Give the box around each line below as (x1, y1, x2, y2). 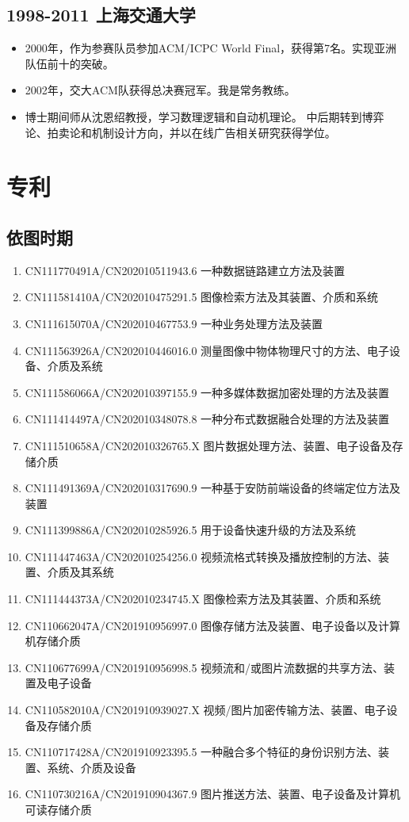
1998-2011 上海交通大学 (6, 2, 196, 27)
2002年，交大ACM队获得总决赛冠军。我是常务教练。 (25, 82, 296, 98)
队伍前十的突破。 (25, 55, 114, 71)
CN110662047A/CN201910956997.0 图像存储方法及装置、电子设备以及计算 (25, 617, 401, 633)
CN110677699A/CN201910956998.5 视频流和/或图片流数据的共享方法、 (25, 659, 384, 675)
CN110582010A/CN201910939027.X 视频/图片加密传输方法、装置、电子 (25, 702, 387, 718)
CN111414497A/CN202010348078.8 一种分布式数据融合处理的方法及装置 (25, 411, 390, 427)
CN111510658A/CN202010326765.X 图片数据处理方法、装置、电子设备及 (25, 437, 392, 453)
